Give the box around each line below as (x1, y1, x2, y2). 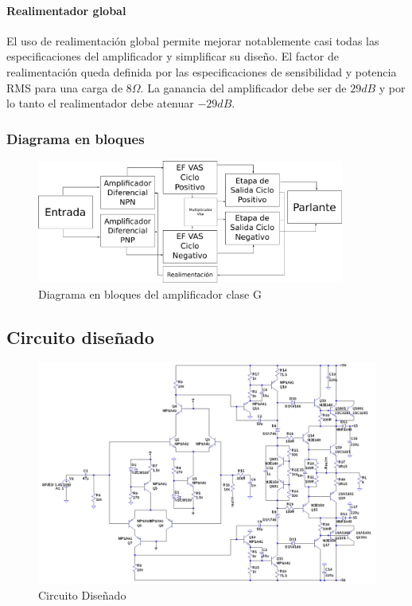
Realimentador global (6, 2, 126, 18)
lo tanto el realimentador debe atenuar (6, 95, 194, 111)
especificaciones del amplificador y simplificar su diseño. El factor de (6, 48, 339, 65)
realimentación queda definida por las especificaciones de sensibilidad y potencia (6, 63, 397, 80)
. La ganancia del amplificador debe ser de (140, 79, 347, 96)
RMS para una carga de (6, 79, 123, 96)
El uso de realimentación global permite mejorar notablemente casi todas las (6, 32, 379, 49)
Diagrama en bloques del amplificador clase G (38, 285, 262, 302)
